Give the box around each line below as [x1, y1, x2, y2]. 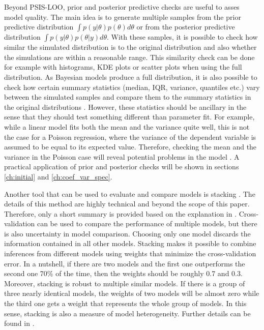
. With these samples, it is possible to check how [106, 32, 258, 42]
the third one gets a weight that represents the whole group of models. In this [4, 298, 247, 309]
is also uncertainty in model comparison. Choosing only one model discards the [4, 228, 251, 238]
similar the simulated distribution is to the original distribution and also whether [4, 42, 257, 52]
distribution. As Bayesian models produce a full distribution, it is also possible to [4, 71, 257, 82]
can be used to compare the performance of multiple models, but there [37, 218, 257, 229]
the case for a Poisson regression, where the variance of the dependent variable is [4, 131, 256, 142]
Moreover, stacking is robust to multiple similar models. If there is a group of [4, 278, 245, 288]
